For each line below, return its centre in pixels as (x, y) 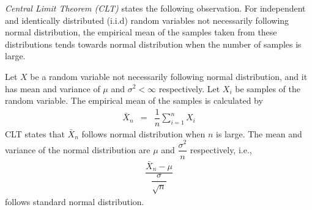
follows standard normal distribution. (75, 201)
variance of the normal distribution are (78, 149)
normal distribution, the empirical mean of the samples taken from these (141, 32)
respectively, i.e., (221, 149)
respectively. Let (189, 88)
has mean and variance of (53, 88)
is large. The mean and (259, 133)
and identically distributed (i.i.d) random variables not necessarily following (147, 20)
